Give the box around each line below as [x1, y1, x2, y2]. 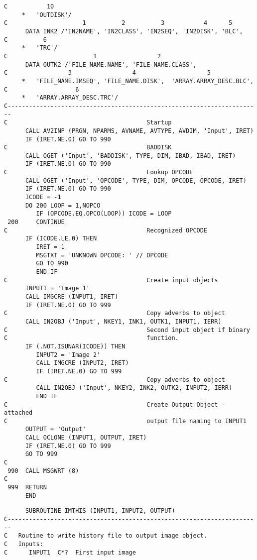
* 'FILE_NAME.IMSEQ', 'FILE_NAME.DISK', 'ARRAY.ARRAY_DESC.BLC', [21, 77, 254, 85]
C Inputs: [4, 541, 43, 548]
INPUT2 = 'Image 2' [36, 351, 101, 358]
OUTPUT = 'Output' [25, 426, 86, 433]
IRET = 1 [36, 243, 65, 251]
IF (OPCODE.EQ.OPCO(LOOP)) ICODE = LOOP [36, 210, 172, 218]
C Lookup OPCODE [4, 169, 193, 176]
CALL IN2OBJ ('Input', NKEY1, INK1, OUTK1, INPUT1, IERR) [25, 318, 222, 325]
